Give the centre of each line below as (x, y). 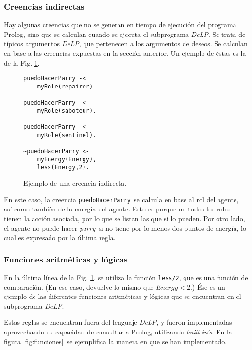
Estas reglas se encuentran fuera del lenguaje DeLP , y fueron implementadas (118, 322)
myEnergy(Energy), (67, 159)
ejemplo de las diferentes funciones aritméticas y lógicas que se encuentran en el (123, 296)
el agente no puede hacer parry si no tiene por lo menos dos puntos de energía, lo (125, 228)
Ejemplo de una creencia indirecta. (75, 183)
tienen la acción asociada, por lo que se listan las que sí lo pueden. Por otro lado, (125, 218)
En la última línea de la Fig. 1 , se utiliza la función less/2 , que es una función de (126, 277)
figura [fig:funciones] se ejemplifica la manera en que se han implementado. (116, 341)
